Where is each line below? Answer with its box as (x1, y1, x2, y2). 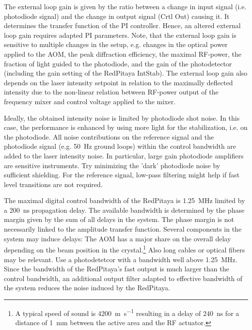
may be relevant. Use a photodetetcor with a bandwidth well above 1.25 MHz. (4, 254, 237, 264)
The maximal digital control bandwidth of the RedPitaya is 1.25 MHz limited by (4, 195, 245, 205)
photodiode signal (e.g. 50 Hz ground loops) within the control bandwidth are (4, 141, 236, 151)
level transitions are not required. (4, 179, 103, 189)
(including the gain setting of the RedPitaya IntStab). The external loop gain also (4, 68, 248, 78)
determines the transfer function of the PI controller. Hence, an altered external (4, 20, 241, 31)
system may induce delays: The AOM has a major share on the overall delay (4, 233, 231, 243)
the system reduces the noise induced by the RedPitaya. (4, 283, 170, 293)
